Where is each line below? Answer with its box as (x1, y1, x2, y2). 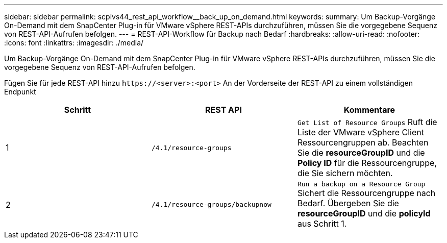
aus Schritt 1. (297, 218, 347, 229)
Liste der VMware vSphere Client (297, 127, 424, 137)
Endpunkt (4, 87, 36, 96)
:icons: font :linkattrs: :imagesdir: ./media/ (4, 38, 144, 47)
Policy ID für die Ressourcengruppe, (297, 158, 437, 168)
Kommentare (343, 105, 395, 115)
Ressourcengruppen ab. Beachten (297, 137, 429, 148)
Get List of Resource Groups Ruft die (297, 117, 437, 127)
